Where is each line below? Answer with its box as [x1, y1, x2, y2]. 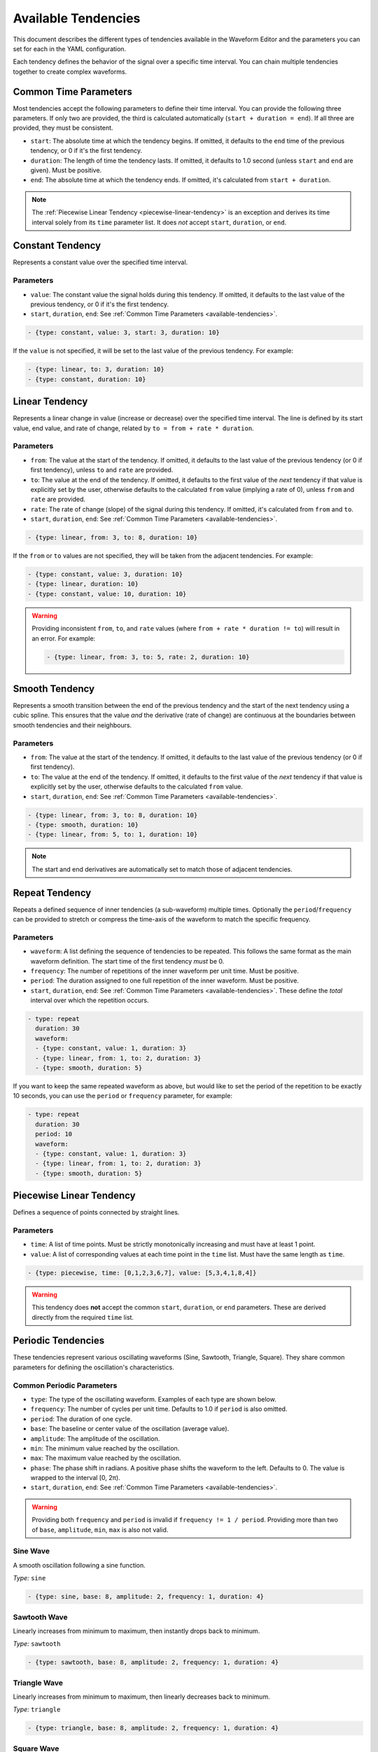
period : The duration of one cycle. [30, 1414, 132, 1423]
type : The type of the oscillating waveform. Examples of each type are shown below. [30, 1395, 276, 1403]
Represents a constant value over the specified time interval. [13, 258, 188, 266]
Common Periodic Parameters [13, 1381, 118, 1390]
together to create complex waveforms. [13, 67, 127, 76]
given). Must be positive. [30, 165, 102, 174]
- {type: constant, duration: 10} [27, 375, 146, 383]
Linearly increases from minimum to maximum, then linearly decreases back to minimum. [13, 1692, 270, 1701]
